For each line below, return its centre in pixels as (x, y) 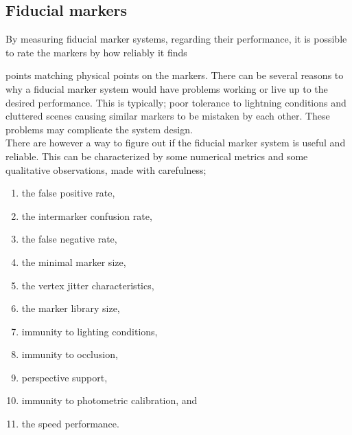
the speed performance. (70, 424)
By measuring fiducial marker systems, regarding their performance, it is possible (176, 39)
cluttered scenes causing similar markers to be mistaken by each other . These (168, 116)
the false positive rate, (68, 193)
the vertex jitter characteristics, (88, 285)
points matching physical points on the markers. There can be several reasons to (175, 75)
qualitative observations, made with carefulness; (106, 169)
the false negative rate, (69, 239)
